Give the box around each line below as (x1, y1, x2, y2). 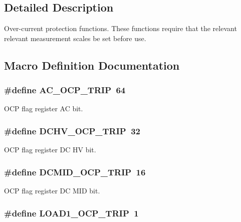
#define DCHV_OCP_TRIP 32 (4, 124, 140, 137)
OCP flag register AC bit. (4, 103, 83, 114)
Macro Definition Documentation (4, 57, 180, 73)
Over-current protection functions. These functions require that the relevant (4, 23, 237, 34)
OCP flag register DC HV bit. (4, 144, 96, 155)
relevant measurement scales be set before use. (4, 33, 146, 43)
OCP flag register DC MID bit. (4, 185, 100, 196)
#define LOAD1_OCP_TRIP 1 (4, 206, 139, 219)
